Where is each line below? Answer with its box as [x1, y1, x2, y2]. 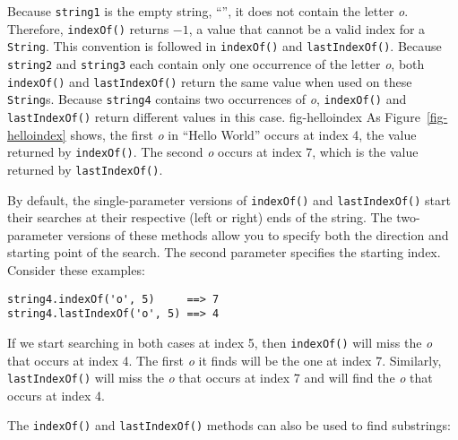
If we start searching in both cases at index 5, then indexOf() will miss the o [7, 332, 433, 351]
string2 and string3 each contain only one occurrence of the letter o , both [7, 54, 425, 73]
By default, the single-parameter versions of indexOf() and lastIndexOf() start [7, 190, 451, 209]
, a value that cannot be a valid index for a [188, 19, 426, 38]
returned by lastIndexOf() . [7, 160, 163, 178]
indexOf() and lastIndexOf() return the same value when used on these [7, 72, 412, 91]
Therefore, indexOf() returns [7, 19, 169, 38]
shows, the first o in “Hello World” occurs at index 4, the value [70, 125, 417, 143]
